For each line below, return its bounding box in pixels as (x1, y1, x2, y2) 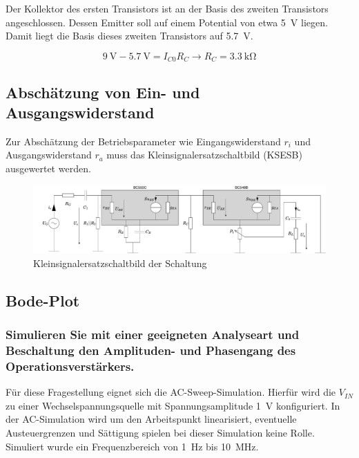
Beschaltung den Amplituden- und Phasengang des (6, 341, 296, 358)
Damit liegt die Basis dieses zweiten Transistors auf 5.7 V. (6, 28, 253, 43)
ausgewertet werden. (6, 161, 91, 176)
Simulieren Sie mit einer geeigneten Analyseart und (6, 326, 300, 343)
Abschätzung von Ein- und (6, 81, 200, 102)
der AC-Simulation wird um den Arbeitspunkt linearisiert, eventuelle (6, 412, 297, 426)
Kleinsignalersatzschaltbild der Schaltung (33, 255, 207, 270)
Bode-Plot (6, 289, 80, 311)
